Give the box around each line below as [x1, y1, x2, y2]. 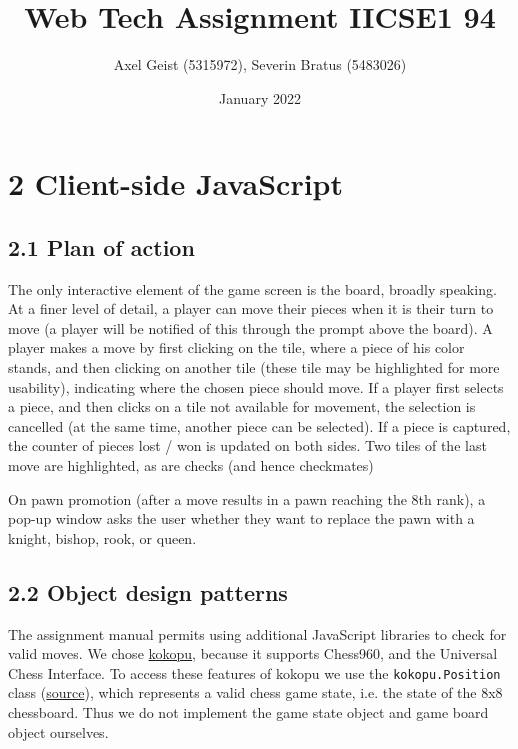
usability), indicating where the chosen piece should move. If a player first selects [8, 376, 504, 397]
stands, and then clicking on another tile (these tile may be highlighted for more [8, 357, 500, 378]
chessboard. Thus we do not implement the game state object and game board [8, 702, 489, 723]
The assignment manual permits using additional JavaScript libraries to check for [8, 623, 507, 644]
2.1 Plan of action [8, 231, 195, 262]
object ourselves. [8, 721, 109, 742]
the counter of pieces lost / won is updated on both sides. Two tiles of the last [8, 435, 487, 456]
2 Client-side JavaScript [8, 163, 344, 204]
